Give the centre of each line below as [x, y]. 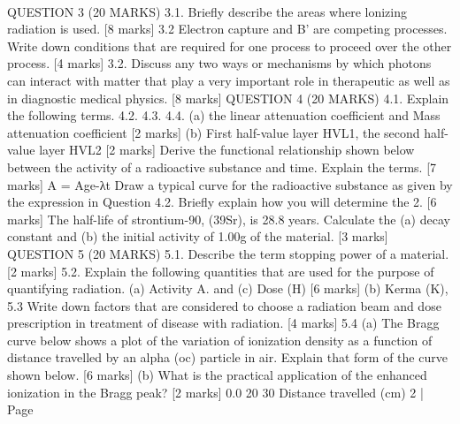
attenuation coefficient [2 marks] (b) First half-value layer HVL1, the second [214, 132]
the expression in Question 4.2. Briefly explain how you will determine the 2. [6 [222, 202]
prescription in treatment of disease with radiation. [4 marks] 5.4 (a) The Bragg [223, 323]
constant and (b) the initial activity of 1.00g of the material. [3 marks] [198, 236]
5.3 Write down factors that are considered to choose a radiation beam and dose [224, 305]
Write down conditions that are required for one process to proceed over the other [230, 45]
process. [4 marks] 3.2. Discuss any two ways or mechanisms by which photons [219, 63]
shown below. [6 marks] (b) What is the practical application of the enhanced [217, 375]
